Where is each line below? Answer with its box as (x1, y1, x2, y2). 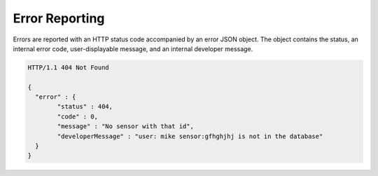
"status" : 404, (57, 102, 113, 111)
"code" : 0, (57, 112, 98, 121)
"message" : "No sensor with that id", (57, 123, 194, 130)
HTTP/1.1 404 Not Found (27, 63, 110, 72)
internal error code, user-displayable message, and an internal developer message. (13, 44, 253, 53)
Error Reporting (13, 11, 105, 26)
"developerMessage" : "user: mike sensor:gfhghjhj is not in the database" (57, 132, 323, 140)
